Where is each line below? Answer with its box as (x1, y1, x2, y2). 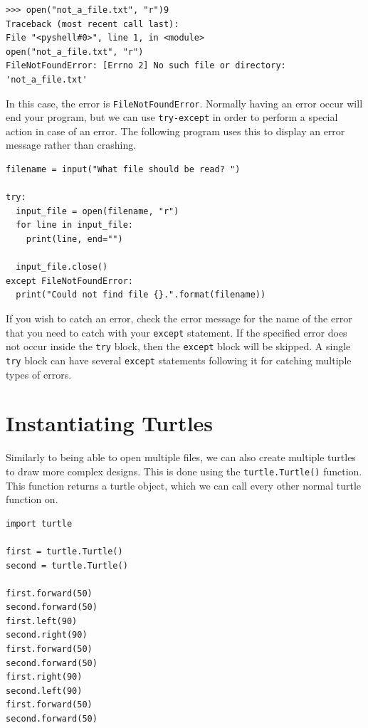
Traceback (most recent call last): (6, 19, 179, 29)
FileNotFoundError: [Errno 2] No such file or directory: (6, 60, 286, 71)
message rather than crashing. (6, 137, 137, 152)
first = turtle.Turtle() (6, 546, 123, 556)
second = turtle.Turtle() (6, 560, 128, 571)
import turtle (6, 518, 73, 529)
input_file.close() (16, 262, 108, 273)
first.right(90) (6, 672, 83, 682)
